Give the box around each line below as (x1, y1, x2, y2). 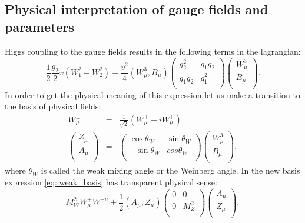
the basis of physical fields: (5, 100, 101, 112)
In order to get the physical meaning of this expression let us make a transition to (5, 88, 300, 101)
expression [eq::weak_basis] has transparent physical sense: (5, 175, 217, 188)
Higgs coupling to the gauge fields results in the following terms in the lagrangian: (5, 45, 301, 57)
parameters (5, 17, 74, 35)
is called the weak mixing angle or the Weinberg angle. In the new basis (41, 164, 300, 177)
